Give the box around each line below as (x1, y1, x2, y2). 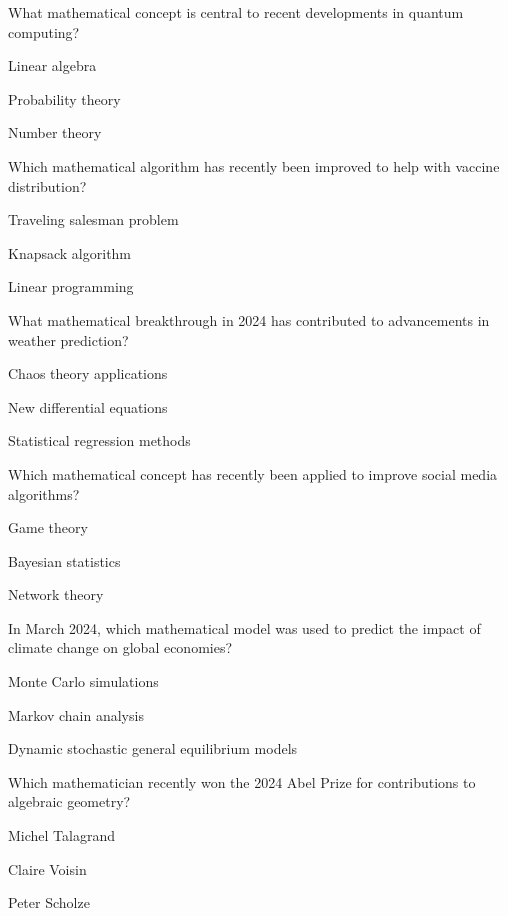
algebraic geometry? (8, 791, 131, 812)
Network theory (8, 584, 104, 605)
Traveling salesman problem (8, 209, 179, 230)
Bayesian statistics (8, 550, 121, 571)
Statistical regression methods (8, 430, 191, 451)
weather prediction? (8, 329, 129, 350)
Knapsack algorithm (8, 242, 132, 263)
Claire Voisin (8, 858, 87, 879)
